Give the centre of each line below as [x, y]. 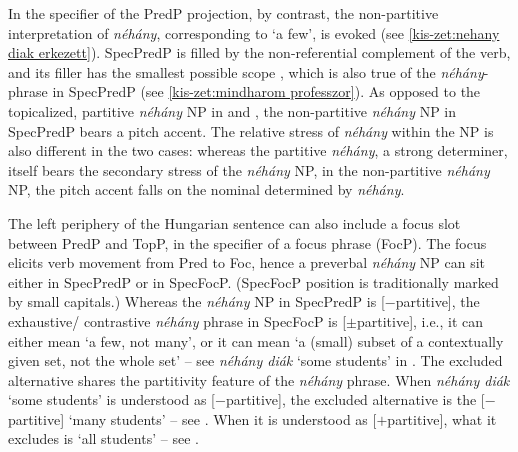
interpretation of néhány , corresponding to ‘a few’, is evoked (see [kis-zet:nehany [254, 32]
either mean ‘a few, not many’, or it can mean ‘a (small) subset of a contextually [256, 340]
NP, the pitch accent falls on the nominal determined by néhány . [206, 189]
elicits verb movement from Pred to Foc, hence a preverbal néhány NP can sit [247, 262]
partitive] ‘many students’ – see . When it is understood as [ [192, 418]
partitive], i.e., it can [420, 320]
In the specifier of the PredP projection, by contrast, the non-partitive [223, 13]
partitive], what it [442, 418]
